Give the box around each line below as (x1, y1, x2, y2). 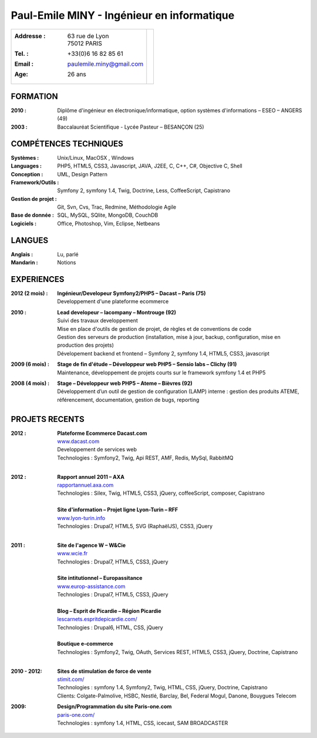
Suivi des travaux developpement (57, 317, 138, 324)
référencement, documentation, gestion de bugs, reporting (57, 396, 200, 403)
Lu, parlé (57, 250, 79, 258)
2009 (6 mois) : (11, 361, 50, 368)
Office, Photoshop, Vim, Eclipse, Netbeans (57, 220, 160, 227)
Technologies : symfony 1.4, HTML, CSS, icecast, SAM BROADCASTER (57, 719, 228, 726)
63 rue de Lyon (67, 32, 109, 40)
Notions (57, 259, 76, 266)
